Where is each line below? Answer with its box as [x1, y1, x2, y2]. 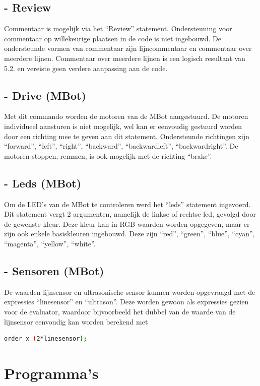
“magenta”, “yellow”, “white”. [4, 238, 96, 248]
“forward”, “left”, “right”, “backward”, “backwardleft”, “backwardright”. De [4, 141, 238, 151]
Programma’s [4, 362, 99, 383]
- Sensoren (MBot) [4, 263, 104, 278]
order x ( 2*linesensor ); [4, 335, 87, 343]
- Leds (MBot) [4, 175, 82, 190]
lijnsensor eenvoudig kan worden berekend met [4, 316, 148, 327]
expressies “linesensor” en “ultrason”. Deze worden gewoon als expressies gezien [4, 296, 249, 307]
